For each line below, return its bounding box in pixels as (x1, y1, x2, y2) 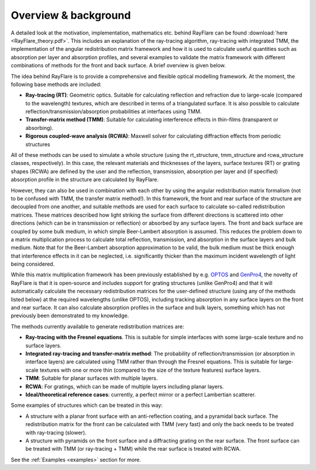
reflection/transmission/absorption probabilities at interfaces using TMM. (25, 108, 202, 115)
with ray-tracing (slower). (25, 429, 87, 436)
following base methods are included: (11, 81, 102, 88)
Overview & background (11, 9, 131, 22)
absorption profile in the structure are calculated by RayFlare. (11, 176, 159, 183)
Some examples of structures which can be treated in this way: (11, 402, 163, 409)
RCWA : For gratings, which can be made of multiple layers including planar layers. (25, 383, 224, 390)
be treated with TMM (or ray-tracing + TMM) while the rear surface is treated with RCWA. (25, 445, 241, 452)
